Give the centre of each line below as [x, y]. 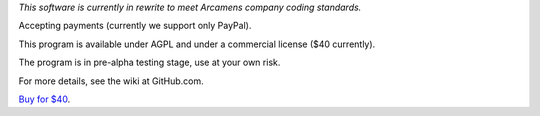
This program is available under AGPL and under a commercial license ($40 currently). [197, 44]
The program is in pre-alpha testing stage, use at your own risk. [149, 62]
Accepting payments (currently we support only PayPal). [135, 26]
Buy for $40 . [44, 99]
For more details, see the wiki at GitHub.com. [111, 81]
